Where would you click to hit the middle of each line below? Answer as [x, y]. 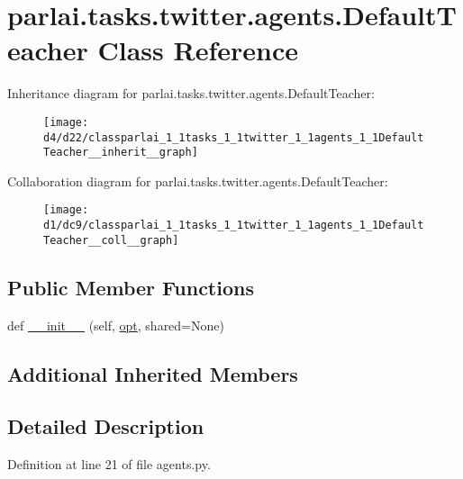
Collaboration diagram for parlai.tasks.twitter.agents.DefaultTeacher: [198, 181]
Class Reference [198, 50]
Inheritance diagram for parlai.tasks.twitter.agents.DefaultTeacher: [191, 93]
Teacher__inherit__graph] [121, 153]
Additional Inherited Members [153, 373]
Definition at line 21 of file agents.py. [109, 464]
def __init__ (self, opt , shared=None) [116, 325]
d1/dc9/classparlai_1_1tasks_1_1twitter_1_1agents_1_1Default [234, 226]
